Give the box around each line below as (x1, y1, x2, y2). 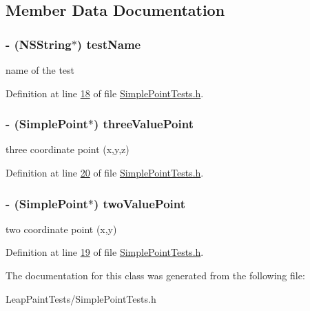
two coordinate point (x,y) (6, 221, 117, 236)
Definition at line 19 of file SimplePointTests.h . (6, 245, 204, 259)
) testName (76, 35, 141, 52)
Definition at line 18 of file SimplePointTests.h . (6, 86, 204, 100)
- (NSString (6, 35, 72, 52)
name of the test (6, 63, 75, 77)
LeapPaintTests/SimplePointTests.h (6, 291, 156, 305)
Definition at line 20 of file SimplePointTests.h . (6, 165, 204, 179)
